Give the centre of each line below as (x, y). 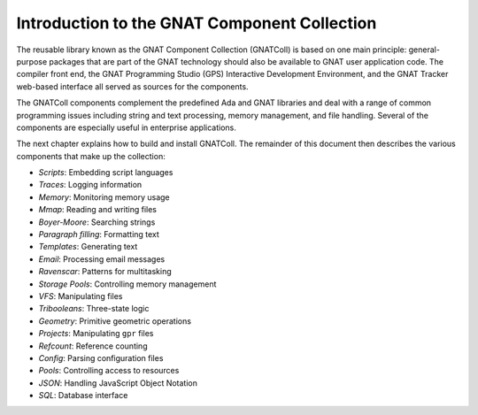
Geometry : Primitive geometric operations (115, 321)
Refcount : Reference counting (93, 346)
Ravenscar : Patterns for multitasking (105, 272)
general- (424, 50)
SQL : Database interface (83, 396)
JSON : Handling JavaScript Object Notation (118, 383)
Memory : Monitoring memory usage (104, 197)
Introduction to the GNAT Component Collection (197, 23)
